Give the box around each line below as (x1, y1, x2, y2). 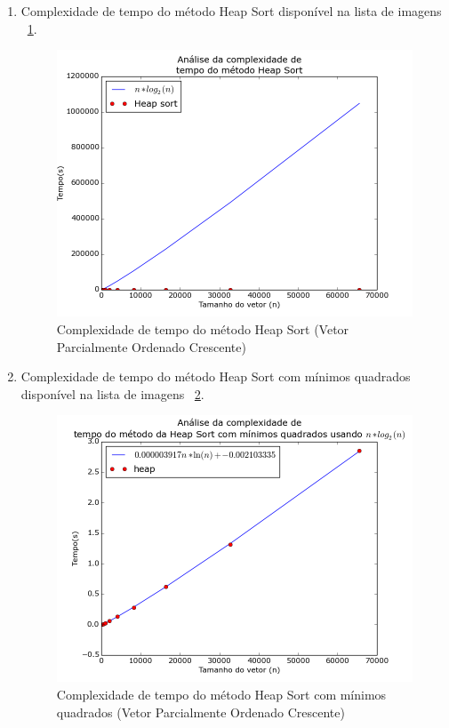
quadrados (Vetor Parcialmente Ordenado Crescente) (56, 702, 345, 721)
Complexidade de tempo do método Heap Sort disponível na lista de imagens (20, 2, 442, 20)
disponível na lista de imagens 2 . (20, 384, 204, 403)
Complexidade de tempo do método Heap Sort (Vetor (56, 319, 349, 338)
